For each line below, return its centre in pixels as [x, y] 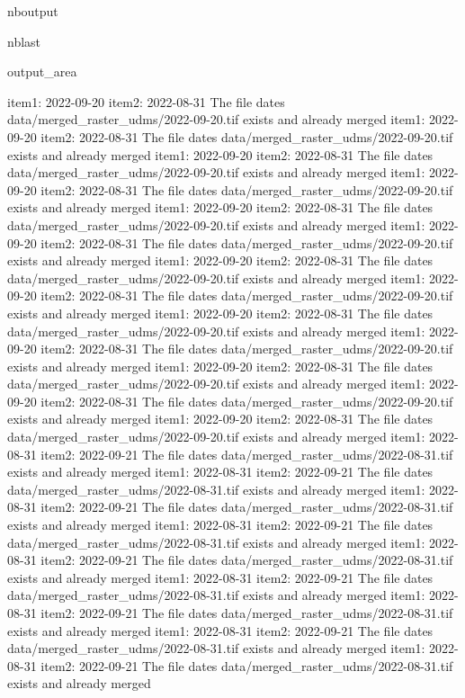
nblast [24, 41]
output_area [42, 72]
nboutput [33, 11]
